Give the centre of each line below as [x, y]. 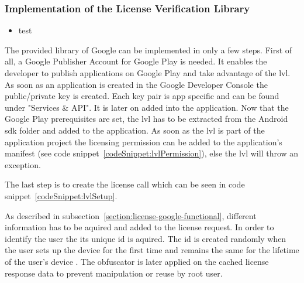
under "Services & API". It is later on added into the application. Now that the [147, 107]
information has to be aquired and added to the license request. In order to [139, 227]
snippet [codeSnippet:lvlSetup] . [61, 195]
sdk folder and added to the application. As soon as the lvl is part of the [135, 130]
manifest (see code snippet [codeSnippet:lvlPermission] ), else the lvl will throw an [152, 153]
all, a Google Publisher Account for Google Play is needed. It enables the [136, 61]
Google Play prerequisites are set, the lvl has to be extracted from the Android [146, 119]
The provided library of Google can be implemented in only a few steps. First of [148, 50]
